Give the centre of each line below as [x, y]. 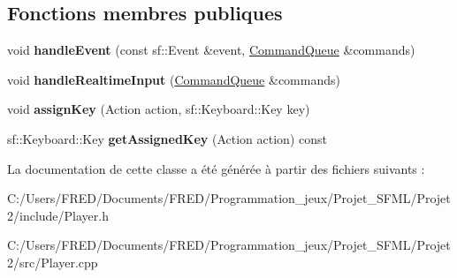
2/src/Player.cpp [53, 262]
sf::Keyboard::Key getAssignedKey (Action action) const [167, 138]
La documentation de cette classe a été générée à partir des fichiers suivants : [216, 168]
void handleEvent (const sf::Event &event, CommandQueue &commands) [211, 50]
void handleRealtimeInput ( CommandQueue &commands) [174, 79]
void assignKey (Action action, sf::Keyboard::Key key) [159, 109]
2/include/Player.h [58, 215]
